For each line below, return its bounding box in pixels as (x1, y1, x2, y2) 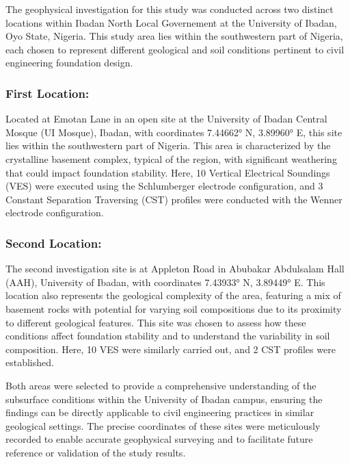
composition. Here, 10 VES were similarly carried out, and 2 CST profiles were (5, 341, 336, 356)
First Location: (5, 84, 90, 101)
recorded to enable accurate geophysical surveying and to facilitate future (5, 432, 313, 446)
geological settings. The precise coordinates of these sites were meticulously (5, 418, 321, 433)
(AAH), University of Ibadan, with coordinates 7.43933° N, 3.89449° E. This (5, 274, 325, 289)
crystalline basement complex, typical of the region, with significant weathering (5, 151, 337, 166)
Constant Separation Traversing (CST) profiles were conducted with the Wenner (5, 192, 342, 206)
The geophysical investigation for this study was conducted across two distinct (5, 2, 334, 16)
